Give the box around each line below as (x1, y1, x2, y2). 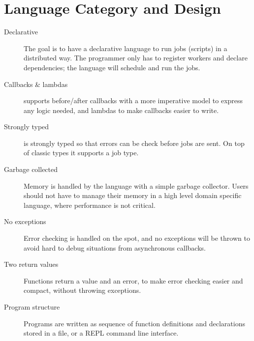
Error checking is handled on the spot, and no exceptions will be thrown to (24, 233, 250, 243)
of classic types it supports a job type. (24, 147, 139, 158)
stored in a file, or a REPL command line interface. (24, 328, 179, 338)
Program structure (4, 302, 60, 312)
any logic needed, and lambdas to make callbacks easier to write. (24, 105, 219, 115)
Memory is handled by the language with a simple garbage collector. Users (24, 180, 249, 191)
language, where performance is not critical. (24, 199, 156, 210)
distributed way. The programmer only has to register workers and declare (24, 53, 248, 63)
